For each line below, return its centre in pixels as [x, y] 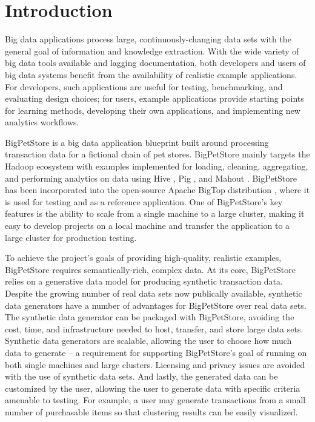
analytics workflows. [42, 122]
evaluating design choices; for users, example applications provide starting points [154, 98]
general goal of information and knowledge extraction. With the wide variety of [152, 51]
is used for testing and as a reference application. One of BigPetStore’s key [144, 201]
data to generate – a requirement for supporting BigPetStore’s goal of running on [156, 352]
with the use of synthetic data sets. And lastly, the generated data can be [141, 376]
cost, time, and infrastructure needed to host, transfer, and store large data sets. [154, 328]
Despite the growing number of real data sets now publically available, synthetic [154, 293]
